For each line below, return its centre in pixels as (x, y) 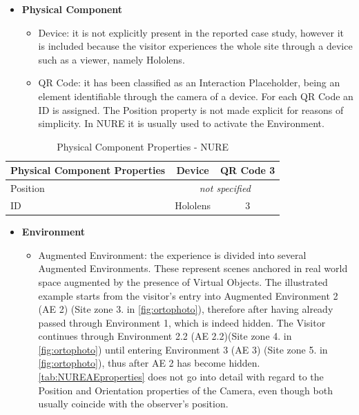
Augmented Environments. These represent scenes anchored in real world (193, 268)
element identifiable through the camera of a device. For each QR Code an (196, 96)
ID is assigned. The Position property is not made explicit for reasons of (191, 109)
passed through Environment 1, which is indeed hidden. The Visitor (182, 322)
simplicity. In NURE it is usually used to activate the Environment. (181, 123)
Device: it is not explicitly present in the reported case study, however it (191, 32)
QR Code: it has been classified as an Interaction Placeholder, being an (189, 83)
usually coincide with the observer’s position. (133, 404)
